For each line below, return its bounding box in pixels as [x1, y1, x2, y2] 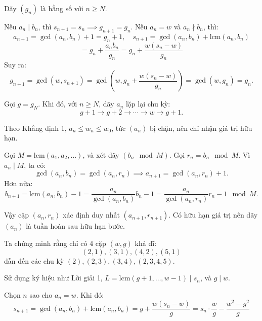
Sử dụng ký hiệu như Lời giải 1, [4, 272, 103, 283]
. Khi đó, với [38, 98, 77, 109]
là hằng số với [40, 3, 83, 13]
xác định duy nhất [63, 209, 120, 220]
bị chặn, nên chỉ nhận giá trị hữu [150, 122, 252, 133]
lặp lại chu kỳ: [125, 98, 170, 109]
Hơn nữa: [4, 177, 33, 188]
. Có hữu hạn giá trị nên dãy [168, 209, 258, 220]
